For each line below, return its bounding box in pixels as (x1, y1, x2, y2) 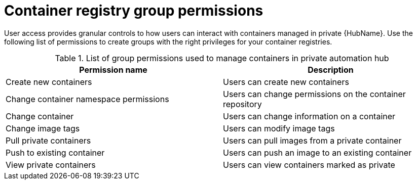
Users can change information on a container (223, 111, 396, 121)
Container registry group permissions (4, 2, 263, 19)
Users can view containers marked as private (223, 159, 395, 170)
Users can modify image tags (223, 123, 335, 133)
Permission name (79, 64, 147, 75)
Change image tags (6, 123, 80, 133)
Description (308, 64, 354, 75)
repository (223, 99, 262, 109)
